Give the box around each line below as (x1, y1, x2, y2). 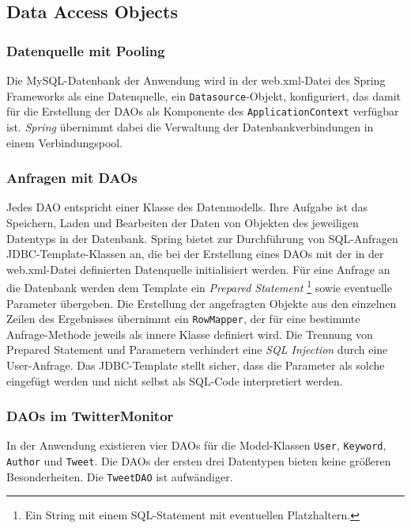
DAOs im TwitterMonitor (6, 406, 174, 426)
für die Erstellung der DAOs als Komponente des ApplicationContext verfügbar (6, 103, 399, 120)
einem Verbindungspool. (6, 134, 123, 150)
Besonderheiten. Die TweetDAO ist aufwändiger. (6, 468, 233, 484)
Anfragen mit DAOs (6, 168, 138, 188)
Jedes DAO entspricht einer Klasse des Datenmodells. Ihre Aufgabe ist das (6, 199, 368, 215)
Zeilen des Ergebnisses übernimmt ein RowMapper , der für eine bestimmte (6, 310, 360, 327)
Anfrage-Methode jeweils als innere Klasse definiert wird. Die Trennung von (6, 325, 373, 342)
